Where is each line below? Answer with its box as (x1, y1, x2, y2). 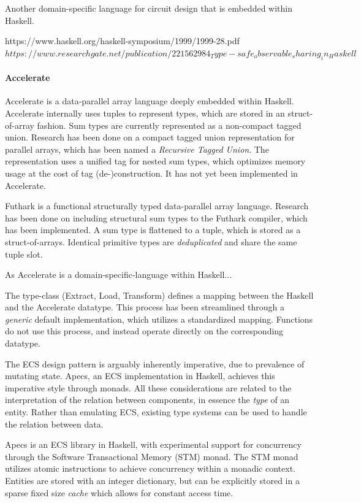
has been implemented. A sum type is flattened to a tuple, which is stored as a (5, 223, 301, 236)
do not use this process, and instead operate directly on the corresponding (5, 324, 284, 337)
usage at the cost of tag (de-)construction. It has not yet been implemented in (5, 166, 298, 179)
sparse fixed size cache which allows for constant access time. (5, 486, 234, 499)
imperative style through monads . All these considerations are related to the (5, 381, 292, 394)
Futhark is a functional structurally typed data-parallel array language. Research (5, 199, 309, 212)
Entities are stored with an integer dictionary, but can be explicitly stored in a (5, 474, 300, 486)
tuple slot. (5, 247, 43, 260)
